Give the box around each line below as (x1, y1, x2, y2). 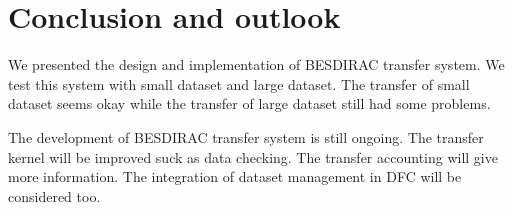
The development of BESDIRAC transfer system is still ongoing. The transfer (8, 126, 484, 147)
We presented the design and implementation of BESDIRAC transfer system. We (8, 54, 505, 75)
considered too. (8, 185, 101, 206)
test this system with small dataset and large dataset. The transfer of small (8, 73, 470, 94)
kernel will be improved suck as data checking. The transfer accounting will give (8, 146, 498, 167)
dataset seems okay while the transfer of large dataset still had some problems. (8, 93, 491, 114)
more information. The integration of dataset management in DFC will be (8, 166, 462, 187)
